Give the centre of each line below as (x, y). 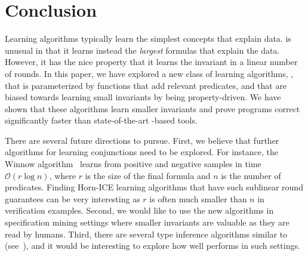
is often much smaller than (198, 198)
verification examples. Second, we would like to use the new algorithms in (139, 210)
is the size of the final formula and (148, 175)
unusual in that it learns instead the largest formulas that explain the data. (142, 50)
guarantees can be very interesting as (73, 198)
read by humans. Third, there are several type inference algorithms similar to (146, 234)
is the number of (251, 175)
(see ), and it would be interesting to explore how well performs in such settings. (153, 246)
